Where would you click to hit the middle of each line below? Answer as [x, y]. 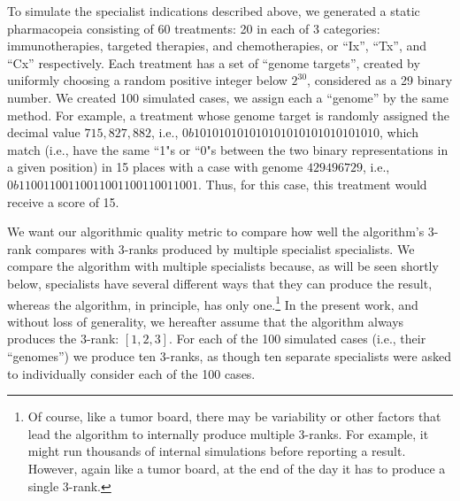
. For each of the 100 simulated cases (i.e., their [297, 339]
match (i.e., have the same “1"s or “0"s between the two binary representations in [228, 149]
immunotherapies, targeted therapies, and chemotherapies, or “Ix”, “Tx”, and [217, 46]
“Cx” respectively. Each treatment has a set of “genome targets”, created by [214, 62]
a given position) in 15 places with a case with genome [155, 167]
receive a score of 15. [63, 201]
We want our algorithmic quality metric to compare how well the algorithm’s [216, 231]
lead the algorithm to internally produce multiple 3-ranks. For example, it [228, 433]
